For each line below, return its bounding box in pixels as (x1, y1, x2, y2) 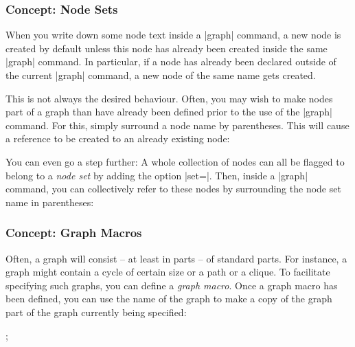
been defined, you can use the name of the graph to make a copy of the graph (5, 291, 332, 306)
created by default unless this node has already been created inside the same (5, 41, 328, 55)
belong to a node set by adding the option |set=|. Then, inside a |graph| (5, 168, 308, 182)
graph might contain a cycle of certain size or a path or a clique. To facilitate (5, 265, 330, 279)
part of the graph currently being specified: (5, 304, 187, 319)
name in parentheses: (5, 194, 94, 209)
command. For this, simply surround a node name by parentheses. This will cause (5, 117, 350, 132)
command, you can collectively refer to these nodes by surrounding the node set (5, 181, 341, 196)
